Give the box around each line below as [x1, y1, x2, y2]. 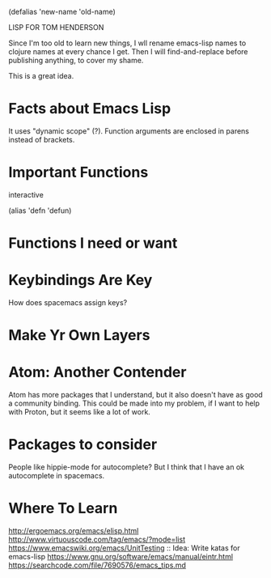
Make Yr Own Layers [8, 326, 150, 345]
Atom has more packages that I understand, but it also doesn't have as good [8, 390, 263, 400]
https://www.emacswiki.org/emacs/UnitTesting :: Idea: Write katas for [8, 543, 240, 553]
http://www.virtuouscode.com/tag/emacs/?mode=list [8, 534, 186, 544]
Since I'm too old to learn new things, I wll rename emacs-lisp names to [8, 38, 247, 48]
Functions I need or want [8, 234, 178, 253]
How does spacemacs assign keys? [8, 298, 128, 307]
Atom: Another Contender [8, 363, 187, 381]
